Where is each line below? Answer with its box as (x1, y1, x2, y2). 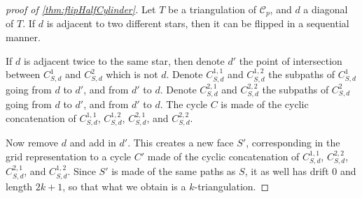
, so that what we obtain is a (62, 178, 186, 193)
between (6, 67, 41, 82)
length (6, 178, 33, 193)
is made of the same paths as (111, 164, 236, 178)
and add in (69, 135, 116, 150)
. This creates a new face (127, 135, 234, 150)
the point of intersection (239, 53, 342, 68)
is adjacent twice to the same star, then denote (23, 53, 225, 68)
